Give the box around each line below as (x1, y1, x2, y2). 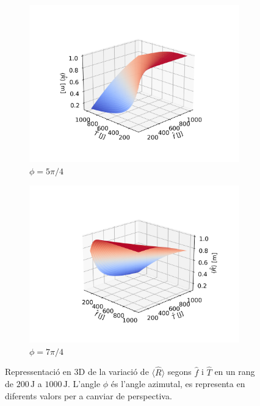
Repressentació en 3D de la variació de (5, 365, 149, 378)
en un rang (214, 365, 255, 378)
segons (167, 365, 192, 378)
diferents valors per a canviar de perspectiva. (5, 389, 172, 402)
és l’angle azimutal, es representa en (110, 377, 245, 390)
